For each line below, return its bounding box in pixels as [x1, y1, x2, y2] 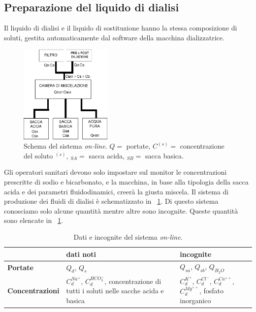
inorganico [180, 295, 211, 306]
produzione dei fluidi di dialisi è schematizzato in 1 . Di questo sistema [4, 196, 219, 206]
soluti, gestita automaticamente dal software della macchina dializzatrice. [4, 32, 224, 42]
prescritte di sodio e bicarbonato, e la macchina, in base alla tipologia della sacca [4, 176, 249, 187]
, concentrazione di [104, 276, 161, 286]
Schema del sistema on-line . [24, 141, 107, 151]
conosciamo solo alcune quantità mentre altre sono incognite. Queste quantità [4, 205, 238, 216]
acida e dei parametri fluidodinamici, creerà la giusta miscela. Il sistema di [4, 186, 229, 196]
